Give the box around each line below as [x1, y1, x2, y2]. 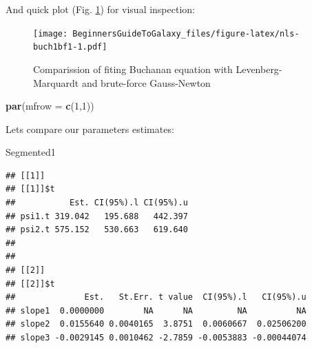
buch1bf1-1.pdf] [33, 42, 107, 52]
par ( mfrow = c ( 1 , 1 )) [6, 99, 94, 113]
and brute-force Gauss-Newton [81, 75, 211, 90]
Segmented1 [6, 145, 56, 159]
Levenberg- [236, 61, 282, 76]
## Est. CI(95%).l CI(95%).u [6, 198, 188, 208]
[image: [33, 28, 68, 39]
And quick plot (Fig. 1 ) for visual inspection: [6, 2, 195, 16]
